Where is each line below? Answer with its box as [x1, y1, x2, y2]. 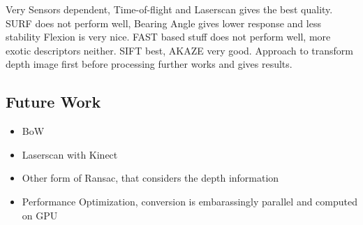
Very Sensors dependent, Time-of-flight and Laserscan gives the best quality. [6, 2, 333, 16]
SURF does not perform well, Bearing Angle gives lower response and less [6, 15, 321, 30]
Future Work [6, 91, 101, 112]
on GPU [22, 208, 58, 222]
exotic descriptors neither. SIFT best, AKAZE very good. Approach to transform [6, 43, 353, 57]
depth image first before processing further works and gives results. [6, 57, 292, 71]
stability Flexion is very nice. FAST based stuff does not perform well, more [6, 29, 331, 44]
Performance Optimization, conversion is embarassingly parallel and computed [22, 194, 358, 208]
